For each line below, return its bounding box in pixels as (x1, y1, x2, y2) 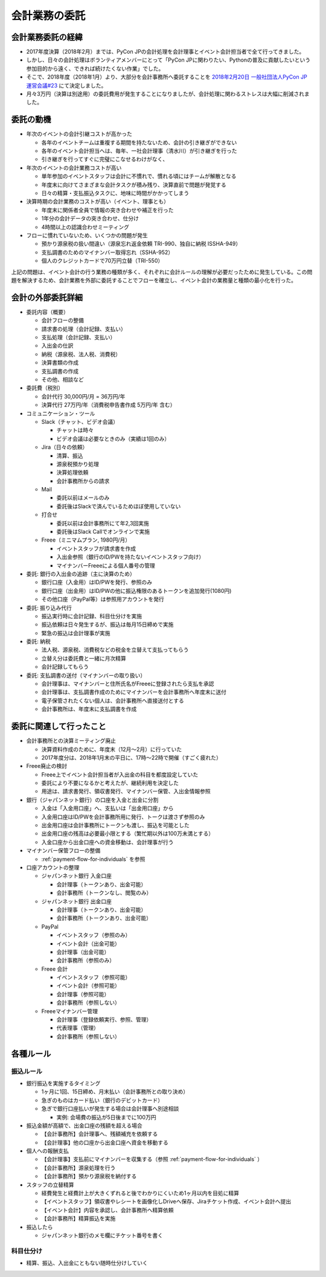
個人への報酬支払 (26, 1147, 69, 1154)
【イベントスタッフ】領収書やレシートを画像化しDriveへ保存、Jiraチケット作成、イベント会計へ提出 (41, 1198, 292, 1205)
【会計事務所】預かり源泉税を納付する (41, 1173, 137, 1180)
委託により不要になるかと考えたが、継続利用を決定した (41, 779, 179, 787)
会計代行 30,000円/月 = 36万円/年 (41, 392, 126, 400)
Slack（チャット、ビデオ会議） (41, 418, 119, 425)
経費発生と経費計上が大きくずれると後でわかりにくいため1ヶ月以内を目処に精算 (41, 1189, 240, 1197)
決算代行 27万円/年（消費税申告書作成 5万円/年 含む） (41, 402, 176, 409)
